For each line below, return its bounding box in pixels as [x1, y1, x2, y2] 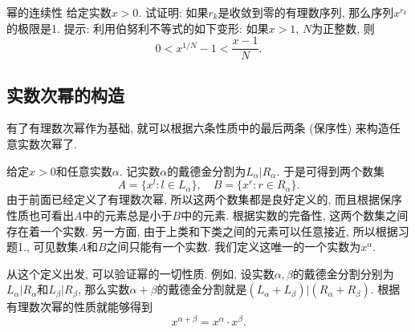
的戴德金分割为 [167, 162, 246, 179]
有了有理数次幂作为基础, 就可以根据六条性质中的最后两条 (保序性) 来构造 [6, 119, 389, 136]
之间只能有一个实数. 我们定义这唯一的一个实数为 [106, 238, 361, 255]
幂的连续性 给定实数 [6, 4, 112, 20]
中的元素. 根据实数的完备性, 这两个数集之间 [181, 206, 409, 223]
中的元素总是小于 [82, 206, 173, 223]
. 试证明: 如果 [138, 4, 209, 20]
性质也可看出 [6, 206, 74, 223]
